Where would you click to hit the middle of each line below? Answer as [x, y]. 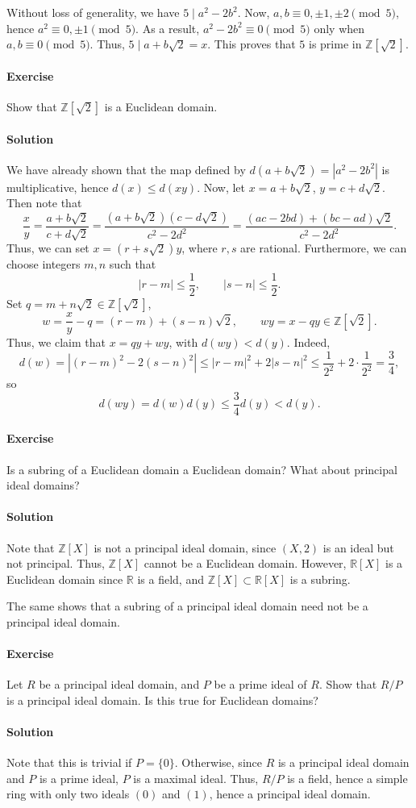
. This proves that [252, 44]
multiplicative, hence [58, 187]
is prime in [335, 44]
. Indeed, [308, 342]
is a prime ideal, [79, 778]
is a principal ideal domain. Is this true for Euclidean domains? [162, 700]
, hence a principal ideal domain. [290, 794]
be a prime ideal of [260, 684]
